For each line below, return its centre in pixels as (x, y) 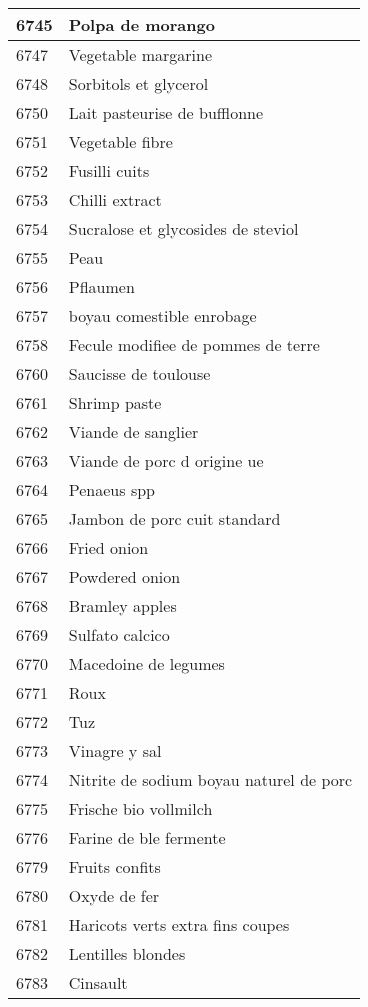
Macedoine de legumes (146, 663)
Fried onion (108, 547)
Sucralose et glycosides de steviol (183, 228)
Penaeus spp (111, 489)
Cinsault (98, 982)
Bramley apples (122, 605)
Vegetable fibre (120, 141)
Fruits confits (114, 866)
